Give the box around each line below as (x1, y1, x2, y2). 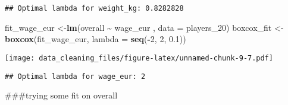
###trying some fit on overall (5, 89, 118, 101)
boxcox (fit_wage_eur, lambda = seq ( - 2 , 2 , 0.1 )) (5, 33, 186, 45)
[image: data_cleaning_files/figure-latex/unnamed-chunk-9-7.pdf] (5, 53, 274, 62)
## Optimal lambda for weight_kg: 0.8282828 (5, 4, 184, 12)
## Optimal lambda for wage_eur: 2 (5, 72, 146, 81)
